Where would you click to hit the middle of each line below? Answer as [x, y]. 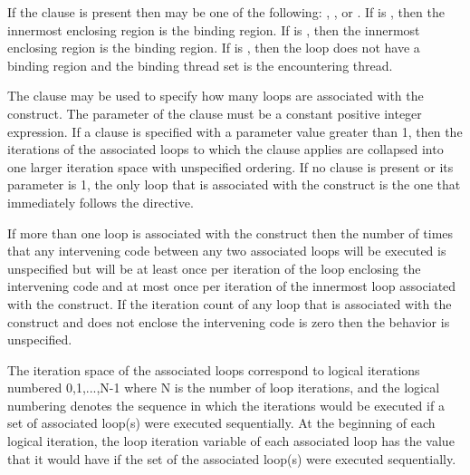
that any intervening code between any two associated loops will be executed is [227, 251]
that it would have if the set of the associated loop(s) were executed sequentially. [232, 458]
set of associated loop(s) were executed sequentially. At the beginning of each [221, 423]
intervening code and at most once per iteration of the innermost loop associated [232, 286]
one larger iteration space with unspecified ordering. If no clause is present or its [230, 166]
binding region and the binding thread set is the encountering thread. [200, 65]
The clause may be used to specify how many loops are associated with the [216, 96]
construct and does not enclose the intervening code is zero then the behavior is [229, 321]
